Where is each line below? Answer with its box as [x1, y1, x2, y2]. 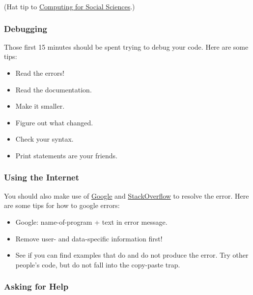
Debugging [4, 22, 47, 34]
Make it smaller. [15, 101, 65, 111]
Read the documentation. [15, 84, 92, 94]
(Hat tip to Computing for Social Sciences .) [4, 1, 135, 11]
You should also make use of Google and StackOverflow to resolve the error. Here [4, 190, 249, 201]
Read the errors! [15, 68, 64, 78]
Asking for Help [4, 280, 69, 293]
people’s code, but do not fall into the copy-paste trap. [15, 259, 180, 269]
